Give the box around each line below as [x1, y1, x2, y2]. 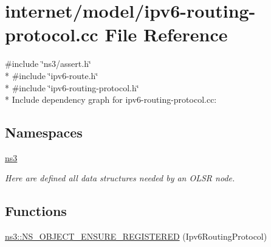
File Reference [105, 22, 228, 47]
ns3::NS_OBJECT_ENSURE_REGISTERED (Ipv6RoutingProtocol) [5, 230, 267, 243]
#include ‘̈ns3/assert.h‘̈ [5, 57, 91, 70]
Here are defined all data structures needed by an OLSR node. [5, 172, 235, 184]
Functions [5, 201, 67, 220]
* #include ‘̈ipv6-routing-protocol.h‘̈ [5, 81, 139, 94]
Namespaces [5, 123, 83, 142]
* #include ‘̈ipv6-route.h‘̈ [5, 69, 98, 82]
